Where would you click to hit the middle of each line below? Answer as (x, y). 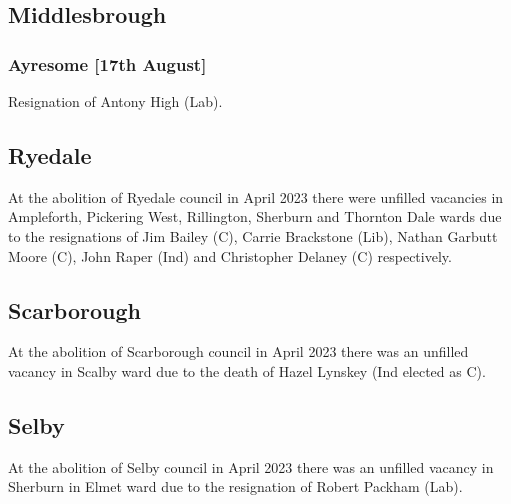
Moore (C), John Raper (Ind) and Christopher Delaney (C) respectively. (230, 255)
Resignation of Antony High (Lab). (115, 101)
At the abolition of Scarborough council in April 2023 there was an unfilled (238, 351)
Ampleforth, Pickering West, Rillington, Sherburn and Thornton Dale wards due (255, 216)
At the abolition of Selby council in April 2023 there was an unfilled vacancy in (251, 466)
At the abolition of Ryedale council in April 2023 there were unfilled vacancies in (256, 196)
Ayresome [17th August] (107, 63)
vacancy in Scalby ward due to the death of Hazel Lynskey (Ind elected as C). (247, 370)
